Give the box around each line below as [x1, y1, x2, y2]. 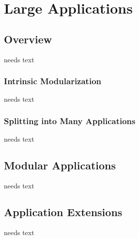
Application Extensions [4, 204, 123, 219]
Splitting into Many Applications [4, 114, 136, 127]
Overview [4, 31, 52, 46]
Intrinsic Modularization [4, 75, 102, 87]
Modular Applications [4, 158, 116, 173]
